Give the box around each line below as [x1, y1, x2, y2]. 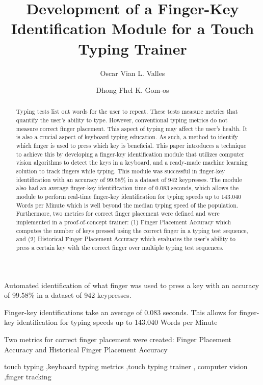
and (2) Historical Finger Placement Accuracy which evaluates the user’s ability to [16, 235, 235, 243]
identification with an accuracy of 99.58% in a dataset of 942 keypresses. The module [16, 175, 242, 184]
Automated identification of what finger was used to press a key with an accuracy [4, 279, 259, 290]
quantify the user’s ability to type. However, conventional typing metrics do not [16, 116, 228, 124]
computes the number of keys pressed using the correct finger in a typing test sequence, [16, 226, 248, 235]
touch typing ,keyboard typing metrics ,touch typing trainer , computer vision [4, 361, 248, 372]
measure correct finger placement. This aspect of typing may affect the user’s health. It [16, 124, 248, 133]
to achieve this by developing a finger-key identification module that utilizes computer [16, 149, 245, 158]
